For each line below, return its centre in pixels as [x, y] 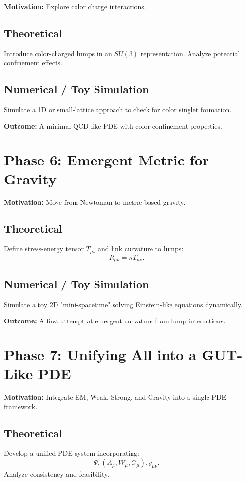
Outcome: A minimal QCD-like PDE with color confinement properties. [113, 126]
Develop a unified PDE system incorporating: [72, 453]
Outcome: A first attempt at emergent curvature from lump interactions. [115, 321]
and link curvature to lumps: [141, 249]
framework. [21, 406]
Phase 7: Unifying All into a [100, 354]
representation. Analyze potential [190, 53]
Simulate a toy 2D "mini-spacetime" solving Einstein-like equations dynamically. [123, 304]
